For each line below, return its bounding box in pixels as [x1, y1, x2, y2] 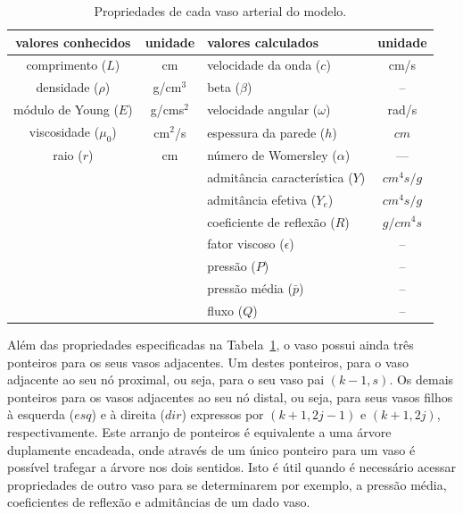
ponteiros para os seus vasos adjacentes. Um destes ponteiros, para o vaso [7, 352, 409, 371]
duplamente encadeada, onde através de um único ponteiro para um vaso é [7, 440, 416, 459]
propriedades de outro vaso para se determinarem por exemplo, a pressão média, [7, 475, 447, 493]
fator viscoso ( [207, 234, 285, 253]
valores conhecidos [15, 32, 131, 51]
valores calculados [207, 32, 318, 51]
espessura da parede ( [207, 122, 326, 141]
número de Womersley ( [207, 146, 337, 164]
